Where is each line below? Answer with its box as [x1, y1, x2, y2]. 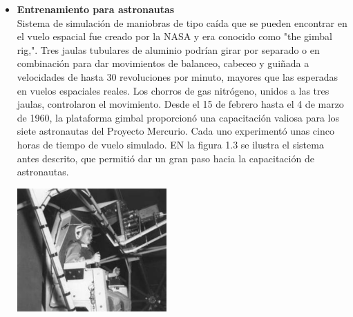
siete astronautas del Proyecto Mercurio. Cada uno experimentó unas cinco [17, 124, 334, 138]
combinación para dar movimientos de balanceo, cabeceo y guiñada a [17, 56, 309, 70]
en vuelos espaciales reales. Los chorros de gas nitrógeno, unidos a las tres [17, 83, 330, 97]
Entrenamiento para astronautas [17, 2, 175, 16]
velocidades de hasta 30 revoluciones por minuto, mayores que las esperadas [17, 69, 338, 84]
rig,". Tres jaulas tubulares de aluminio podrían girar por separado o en [17, 42, 320, 57]
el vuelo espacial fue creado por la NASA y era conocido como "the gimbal [17, 29, 332, 44]
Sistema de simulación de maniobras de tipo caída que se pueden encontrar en [17, 15, 347, 30]
